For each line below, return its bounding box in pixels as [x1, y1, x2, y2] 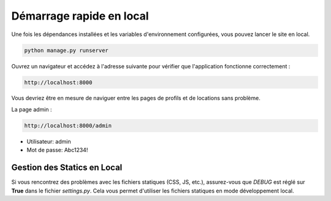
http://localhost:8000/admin [24, 122, 112, 129]
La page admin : [11, 106, 52, 113]
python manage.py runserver [24, 46, 108, 54]
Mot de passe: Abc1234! [26, 147, 88, 154]
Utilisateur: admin [26, 137, 71, 145]
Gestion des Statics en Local [11, 163, 123, 173]
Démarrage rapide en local [11, 9, 150, 23]
